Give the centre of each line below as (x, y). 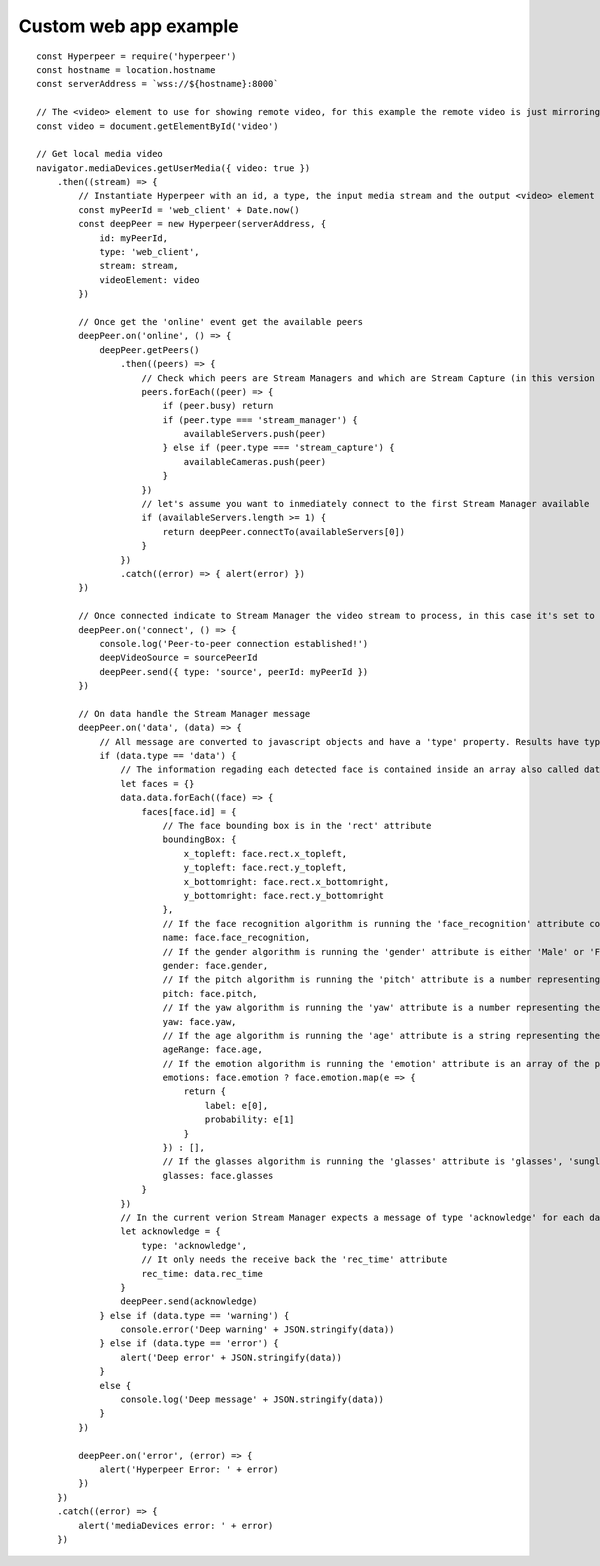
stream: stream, (139, 266)
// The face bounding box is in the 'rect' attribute (297, 826)
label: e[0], (236, 1105)
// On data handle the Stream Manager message (194, 713)
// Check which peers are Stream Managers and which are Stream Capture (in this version (368, 378)
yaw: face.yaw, (199, 1021)
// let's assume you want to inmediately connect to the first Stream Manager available (365, 504)
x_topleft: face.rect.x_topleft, (265, 853)
